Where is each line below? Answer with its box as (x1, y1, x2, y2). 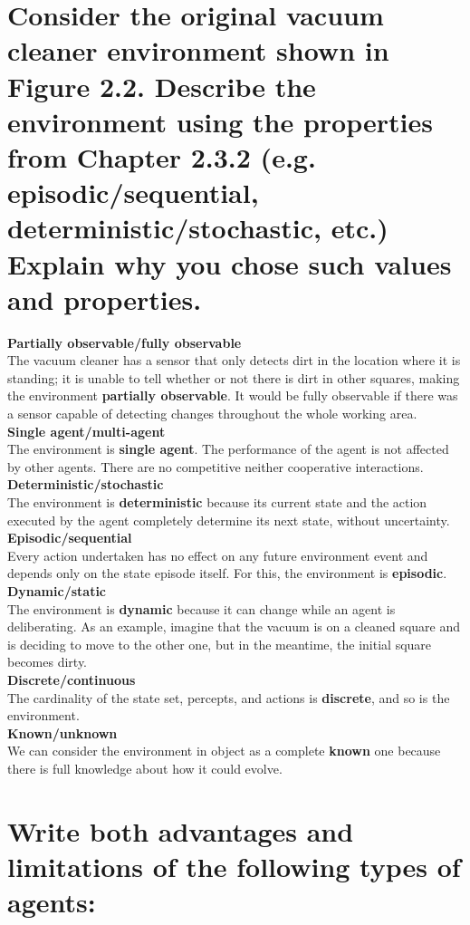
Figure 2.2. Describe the (7, 67, 316, 104)
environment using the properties (7, 102, 433, 140)
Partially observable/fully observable (7, 332, 242, 352)
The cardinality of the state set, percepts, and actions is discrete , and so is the (7, 688, 450, 707)
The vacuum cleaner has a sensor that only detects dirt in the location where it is (7, 351, 461, 370)
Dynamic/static (7, 581, 107, 600)
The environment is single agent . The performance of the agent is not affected (7, 439, 449, 458)
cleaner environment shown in (7, 32, 389, 69)
